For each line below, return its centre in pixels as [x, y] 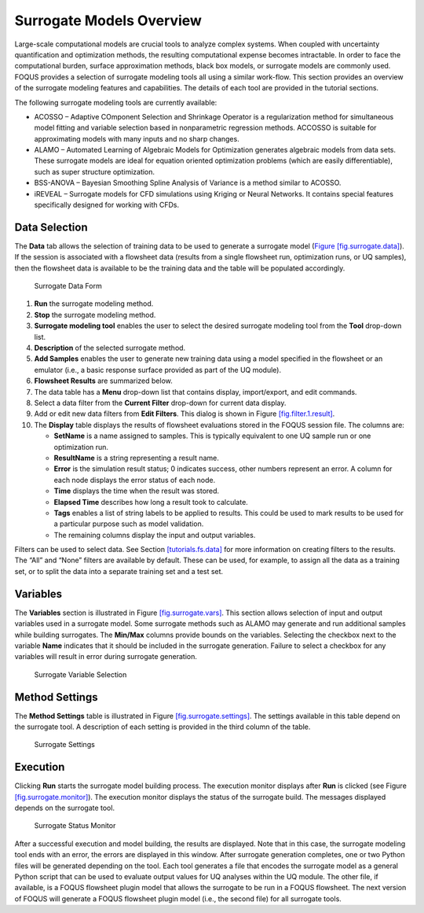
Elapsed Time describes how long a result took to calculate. [151, 502]
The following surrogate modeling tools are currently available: [116, 102]
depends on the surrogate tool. [65, 808]
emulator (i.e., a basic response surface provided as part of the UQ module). [158, 370]
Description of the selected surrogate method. [110, 348]
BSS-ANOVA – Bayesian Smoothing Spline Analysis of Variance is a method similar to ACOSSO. [188, 183]
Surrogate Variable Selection [80, 674]
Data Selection [51, 227]
